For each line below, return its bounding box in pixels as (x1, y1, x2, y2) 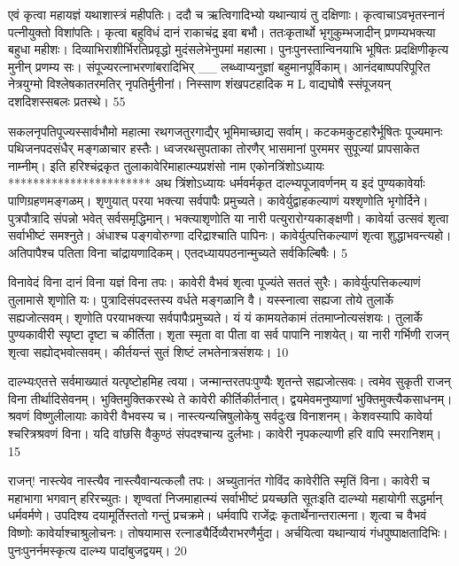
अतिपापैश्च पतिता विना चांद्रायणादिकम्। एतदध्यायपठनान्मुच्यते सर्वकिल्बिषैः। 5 (8, 243, 347, 261)
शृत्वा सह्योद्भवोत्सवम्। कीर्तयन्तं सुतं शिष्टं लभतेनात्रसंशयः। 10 (8, 342, 289, 361)
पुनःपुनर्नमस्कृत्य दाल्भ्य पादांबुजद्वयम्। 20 (8, 540, 187, 559)
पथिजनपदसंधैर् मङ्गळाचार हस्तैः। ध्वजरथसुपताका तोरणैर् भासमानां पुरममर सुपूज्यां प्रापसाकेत (8, 139, 420, 158)
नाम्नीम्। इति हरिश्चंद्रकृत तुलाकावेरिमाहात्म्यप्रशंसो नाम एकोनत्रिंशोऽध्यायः (8, 156, 324, 174)
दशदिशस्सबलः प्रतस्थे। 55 (8, 91, 126, 110)
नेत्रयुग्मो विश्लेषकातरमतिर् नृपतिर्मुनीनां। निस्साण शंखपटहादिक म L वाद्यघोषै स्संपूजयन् (8, 74, 392, 93)
